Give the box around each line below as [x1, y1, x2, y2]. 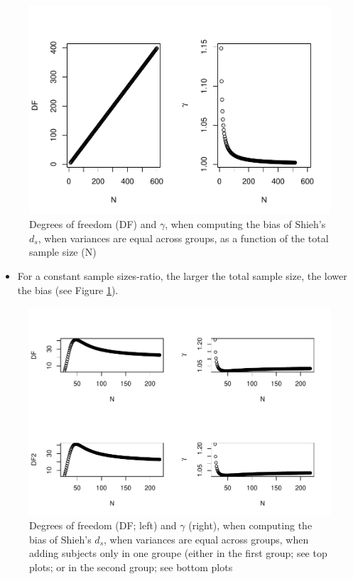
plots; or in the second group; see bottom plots [29, 560, 233, 574]
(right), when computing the [188, 518, 313, 533]
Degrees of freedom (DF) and [29, 217, 157, 232]
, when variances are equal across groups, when [104, 531, 309, 546]
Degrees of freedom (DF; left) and [29, 518, 177, 533]
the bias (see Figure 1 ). [17, 282, 119, 297]
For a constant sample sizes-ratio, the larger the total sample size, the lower [17, 268, 347, 283]
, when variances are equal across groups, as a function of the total [38, 230, 329, 245]
